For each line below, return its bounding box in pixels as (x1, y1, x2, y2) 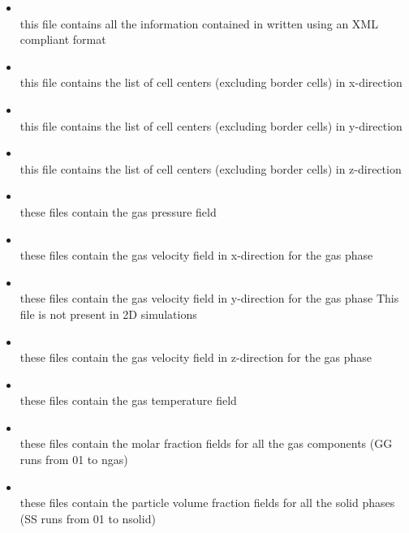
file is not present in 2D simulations (19, 305, 197, 322)
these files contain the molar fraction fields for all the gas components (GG (19, 435, 393, 452)
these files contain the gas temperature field (19, 392, 237, 409)
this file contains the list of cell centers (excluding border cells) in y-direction (19, 117, 403, 134)
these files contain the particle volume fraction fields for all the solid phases (19, 494, 395, 511)
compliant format (19, 31, 106, 48)
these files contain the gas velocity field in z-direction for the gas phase (19, 349, 372, 366)
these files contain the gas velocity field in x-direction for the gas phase (19, 247, 373, 264)
